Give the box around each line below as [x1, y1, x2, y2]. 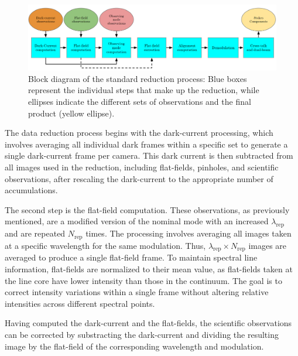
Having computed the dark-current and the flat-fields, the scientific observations [5, 317, 292, 329]
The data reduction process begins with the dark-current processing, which [5, 126, 273, 139]
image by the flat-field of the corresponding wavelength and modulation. [5, 340, 264, 352]
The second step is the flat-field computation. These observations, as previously [5, 203, 290, 215]
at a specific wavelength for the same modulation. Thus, [5, 239, 206, 251]
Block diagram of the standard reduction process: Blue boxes [28, 72, 247, 84]
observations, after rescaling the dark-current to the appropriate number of [5, 172, 273, 184]
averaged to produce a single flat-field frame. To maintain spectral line [5, 251, 258, 263]
